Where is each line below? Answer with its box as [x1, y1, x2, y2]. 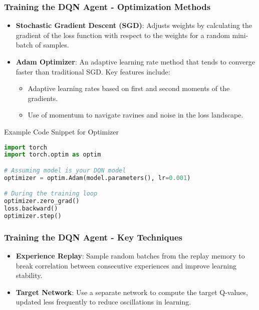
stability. [16, 270, 43, 280]
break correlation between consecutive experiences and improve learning [16, 260, 236, 270]
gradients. [28, 92, 58, 103]
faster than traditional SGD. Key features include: [16, 66, 170, 76]
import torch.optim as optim [4, 151, 101, 158]
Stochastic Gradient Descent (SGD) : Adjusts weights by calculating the [16, 20, 252, 30]
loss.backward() [4, 205, 58, 212]
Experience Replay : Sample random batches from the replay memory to [16, 250, 245, 261]
